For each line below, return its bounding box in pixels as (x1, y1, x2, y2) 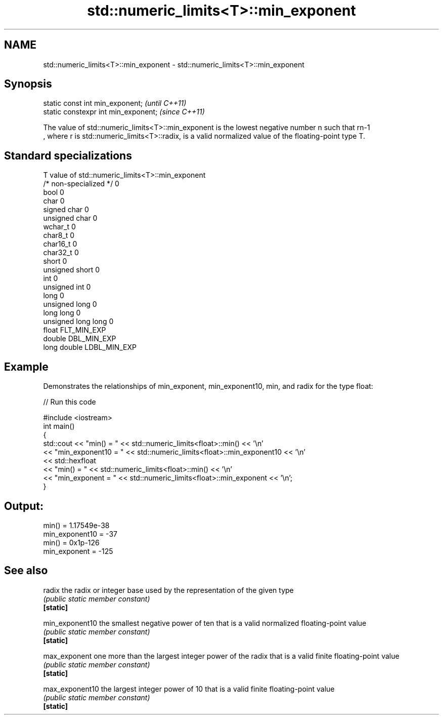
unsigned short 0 (43, 265, 100, 274)
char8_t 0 (43, 231, 75, 240)
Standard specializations (4, 149, 132, 162)
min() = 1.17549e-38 (43, 521, 110, 530)
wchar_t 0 (43, 222, 76, 231)
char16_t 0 (43, 239, 77, 249)
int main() (43, 422, 75, 431)
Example (4, 360, 49, 373)
